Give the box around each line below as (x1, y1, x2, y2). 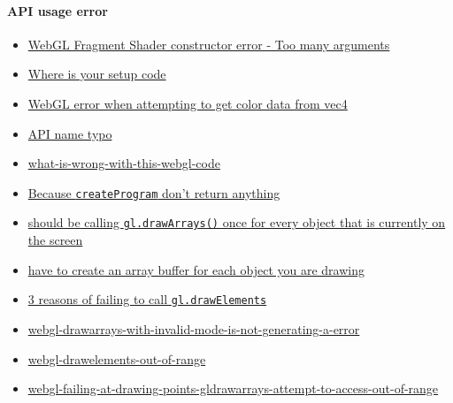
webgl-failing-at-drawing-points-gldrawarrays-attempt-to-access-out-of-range (27, 379, 439, 398)
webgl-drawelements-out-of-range (27, 349, 206, 368)
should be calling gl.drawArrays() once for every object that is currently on (27, 213, 446, 232)
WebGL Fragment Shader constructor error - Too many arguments (27, 34, 390, 53)
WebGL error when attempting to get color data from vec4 (27, 94, 348, 112)
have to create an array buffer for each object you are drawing (27, 260, 365, 278)
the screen (27, 231, 83, 249)
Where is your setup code (27, 65, 166, 83)
